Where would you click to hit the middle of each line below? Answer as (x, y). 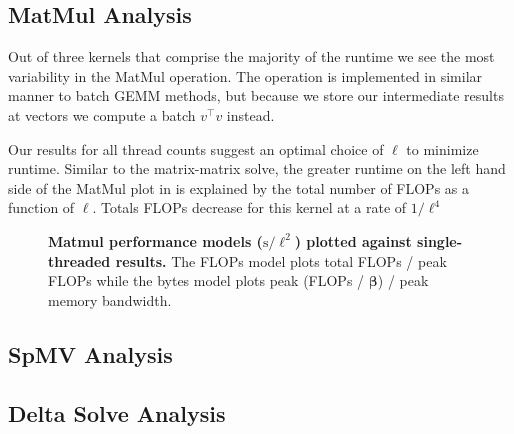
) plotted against (353, 240)
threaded (79, 260)
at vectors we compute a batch (102, 114)
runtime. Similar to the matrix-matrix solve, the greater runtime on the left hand (257, 168)
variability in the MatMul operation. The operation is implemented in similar (245, 75)
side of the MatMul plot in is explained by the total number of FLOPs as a (239, 187)
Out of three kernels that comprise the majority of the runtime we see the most (251, 56)
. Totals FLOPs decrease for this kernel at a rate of (249, 207)
